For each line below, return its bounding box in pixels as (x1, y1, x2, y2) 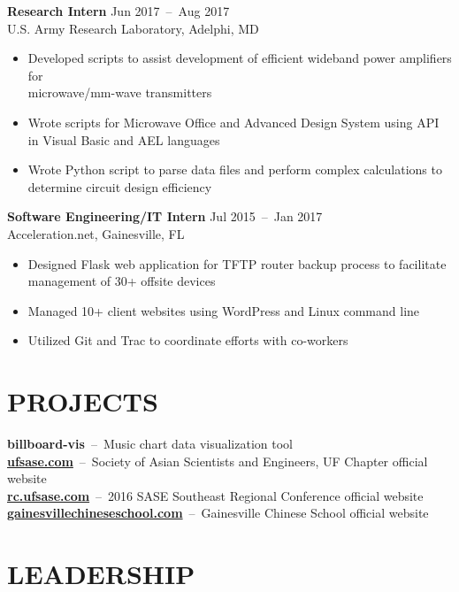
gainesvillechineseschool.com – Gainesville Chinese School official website (7, 504, 429, 522)
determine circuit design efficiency (27, 177, 212, 196)
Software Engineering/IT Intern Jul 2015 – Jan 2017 (7, 207, 323, 226)
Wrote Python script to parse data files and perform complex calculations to (27, 160, 442, 179)
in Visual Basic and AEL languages (27, 130, 220, 149)
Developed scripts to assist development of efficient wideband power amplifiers (27, 49, 452, 67)
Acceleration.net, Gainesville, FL (7, 224, 185, 242)
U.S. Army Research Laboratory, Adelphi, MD (7, 19, 259, 37)
